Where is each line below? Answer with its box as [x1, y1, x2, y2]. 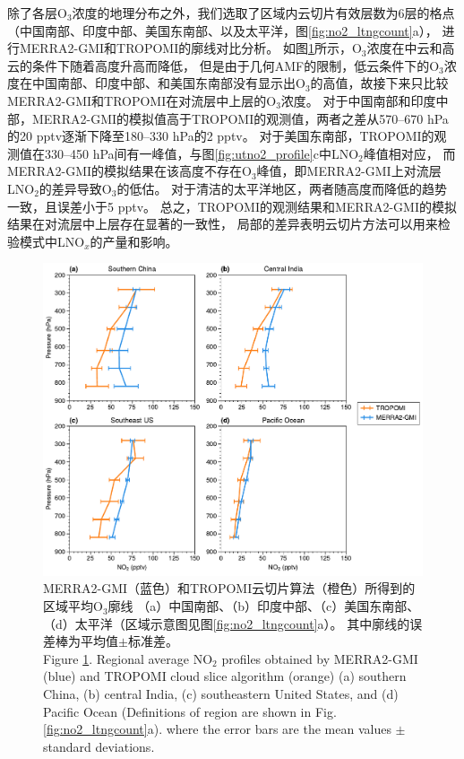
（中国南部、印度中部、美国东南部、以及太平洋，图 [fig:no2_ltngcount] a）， [7, 21, 438, 39]
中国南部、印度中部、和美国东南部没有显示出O [31, 74, 305, 92]
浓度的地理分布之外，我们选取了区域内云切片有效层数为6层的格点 [72, 4, 455, 22]
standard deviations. [43, 737, 155, 755]
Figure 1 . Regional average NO [43, 649, 213, 667]
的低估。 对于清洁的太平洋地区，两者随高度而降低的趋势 [116, 179, 448, 197]
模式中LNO [19, 231, 85, 250]
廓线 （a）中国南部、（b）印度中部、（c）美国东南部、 [107, 597, 420, 615]
